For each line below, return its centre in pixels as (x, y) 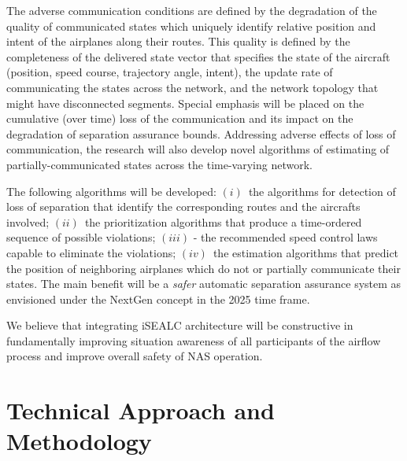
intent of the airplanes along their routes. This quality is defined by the (178, 41)
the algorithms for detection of (322, 191)
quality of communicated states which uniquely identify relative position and (191, 26)
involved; (28, 221)
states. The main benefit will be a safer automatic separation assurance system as (204, 284)
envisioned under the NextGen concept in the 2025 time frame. (158, 299)
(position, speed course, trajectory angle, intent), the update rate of (170, 72)
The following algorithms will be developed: (111, 191)
